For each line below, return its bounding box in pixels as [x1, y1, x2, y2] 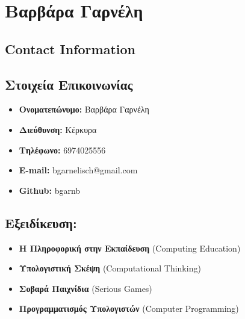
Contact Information [5, 39, 135, 58]
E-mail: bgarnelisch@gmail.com [19, 164, 138, 176]
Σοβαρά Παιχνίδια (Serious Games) [19, 282, 152, 294]
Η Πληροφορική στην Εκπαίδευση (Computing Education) [19, 241, 241, 254]
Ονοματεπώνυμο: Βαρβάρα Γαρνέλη [19, 103, 149, 116]
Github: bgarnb [19, 184, 81, 196]
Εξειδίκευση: [5, 213, 77, 232]
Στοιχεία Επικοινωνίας [5, 75, 133, 93]
